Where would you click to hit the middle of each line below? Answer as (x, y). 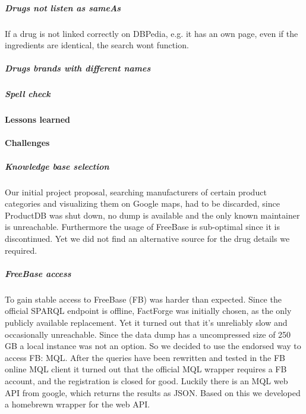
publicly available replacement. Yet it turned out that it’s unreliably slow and (146, 322)
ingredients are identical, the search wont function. (97, 45)
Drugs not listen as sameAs (63, 7)
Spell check (28, 94)
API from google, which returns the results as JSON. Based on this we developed (153, 392)
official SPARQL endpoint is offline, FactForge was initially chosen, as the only (148, 311)
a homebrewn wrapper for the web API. (78, 404)
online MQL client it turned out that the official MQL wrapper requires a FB (146, 369)
